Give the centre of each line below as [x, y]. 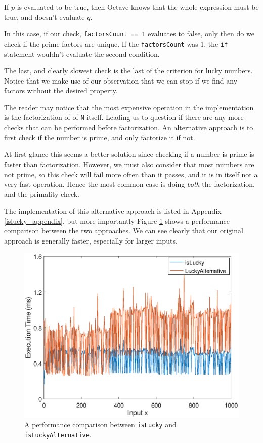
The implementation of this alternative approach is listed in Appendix [113, 211]
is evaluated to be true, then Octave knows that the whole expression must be [138, 7]
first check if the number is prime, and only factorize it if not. [100, 137]
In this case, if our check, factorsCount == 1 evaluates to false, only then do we [129, 34]
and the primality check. [42, 194]
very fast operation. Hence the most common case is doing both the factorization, [130, 184]
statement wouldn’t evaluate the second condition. [82, 53]
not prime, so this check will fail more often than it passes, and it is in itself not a [131, 174]
